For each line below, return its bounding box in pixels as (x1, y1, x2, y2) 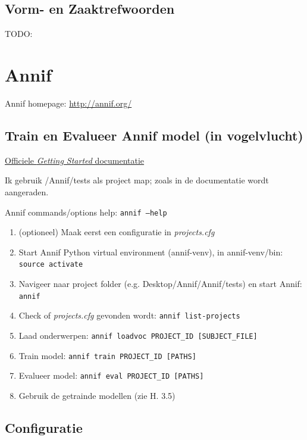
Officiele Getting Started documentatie (5, 154, 145, 166)
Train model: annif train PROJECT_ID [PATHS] (18, 349, 196, 361)
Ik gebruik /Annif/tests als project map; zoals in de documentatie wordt (5, 174, 269, 186)
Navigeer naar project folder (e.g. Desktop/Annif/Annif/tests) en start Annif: (18, 277, 302, 289)
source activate (18, 260, 83, 269)
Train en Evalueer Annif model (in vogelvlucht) (5, 126, 303, 144)
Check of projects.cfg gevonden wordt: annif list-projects (18, 309, 240, 322)
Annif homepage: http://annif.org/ (5, 96, 132, 109)
